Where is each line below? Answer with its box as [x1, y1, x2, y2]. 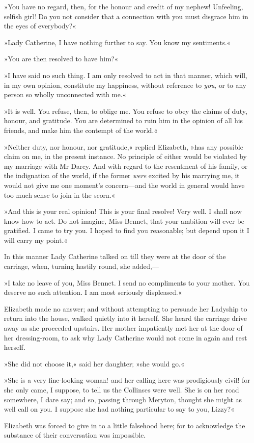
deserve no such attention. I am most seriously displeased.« [4, 287, 182, 297]
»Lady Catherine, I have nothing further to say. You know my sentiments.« [4, 37, 231, 47]
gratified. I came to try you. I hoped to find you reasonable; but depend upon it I [4, 225, 250, 235]
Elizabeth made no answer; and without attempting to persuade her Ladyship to [4, 303, 247, 313]
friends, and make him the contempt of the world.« [4, 125, 158, 135]
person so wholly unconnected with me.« [4, 89, 127, 100]
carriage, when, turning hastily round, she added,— [4, 261, 159, 271]
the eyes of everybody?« [4, 21, 77, 31]
